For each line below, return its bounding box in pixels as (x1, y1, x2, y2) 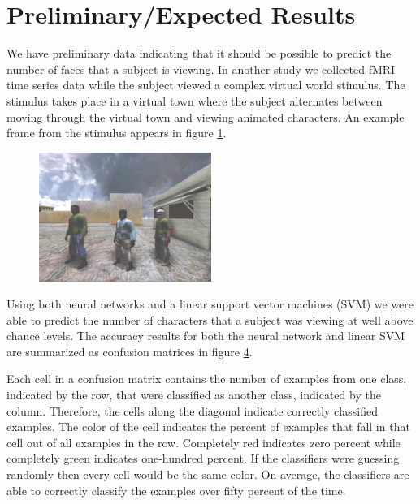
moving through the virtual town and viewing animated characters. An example (6, 108, 405, 125)
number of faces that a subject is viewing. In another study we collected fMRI (6, 60, 396, 77)
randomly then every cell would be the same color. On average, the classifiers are (6, 466, 409, 483)
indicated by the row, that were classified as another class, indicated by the (6, 386, 381, 403)
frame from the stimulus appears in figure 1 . (6, 124, 227, 141)
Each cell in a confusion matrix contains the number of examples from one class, (6, 370, 407, 387)
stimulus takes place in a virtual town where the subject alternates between (6, 92, 383, 109)
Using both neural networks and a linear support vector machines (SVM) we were (6, 295, 414, 312)
